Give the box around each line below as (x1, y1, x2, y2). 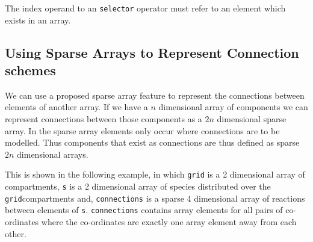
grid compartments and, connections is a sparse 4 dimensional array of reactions (5, 191, 305, 204)
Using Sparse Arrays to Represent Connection (5, 43, 299, 61)
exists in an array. (5, 13, 71, 26)
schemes (5, 61, 56, 79)
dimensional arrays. (17, 147, 88, 160)
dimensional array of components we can (158, 101, 308, 113)
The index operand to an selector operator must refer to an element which (5, 2, 286, 14)
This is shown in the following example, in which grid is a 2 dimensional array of (5, 168, 305, 181)
